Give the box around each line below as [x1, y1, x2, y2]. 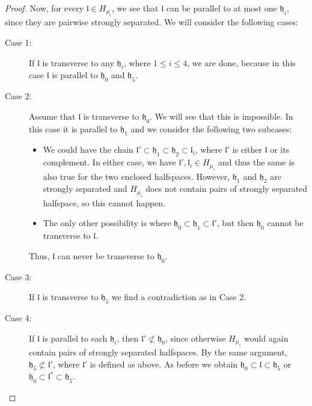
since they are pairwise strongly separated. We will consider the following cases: [5, 16, 298, 28]
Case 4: [5, 311, 32, 324]
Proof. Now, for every [5, 2, 84, 14]
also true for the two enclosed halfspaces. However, [43, 170, 230, 182]
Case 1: [5, 36, 32, 48]
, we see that [112, 2, 159, 14]
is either [232, 143, 262, 156]
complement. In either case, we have [43, 156, 176, 168]
